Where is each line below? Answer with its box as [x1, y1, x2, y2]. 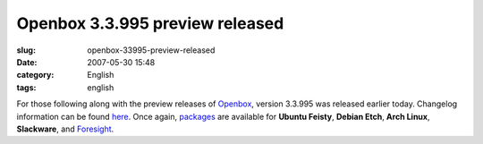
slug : [16, 45, 36, 55]
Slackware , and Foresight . [16, 123, 114, 134]
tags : [16, 81, 37, 93]
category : [16, 70, 55, 80]
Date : [16, 56, 38, 67]
